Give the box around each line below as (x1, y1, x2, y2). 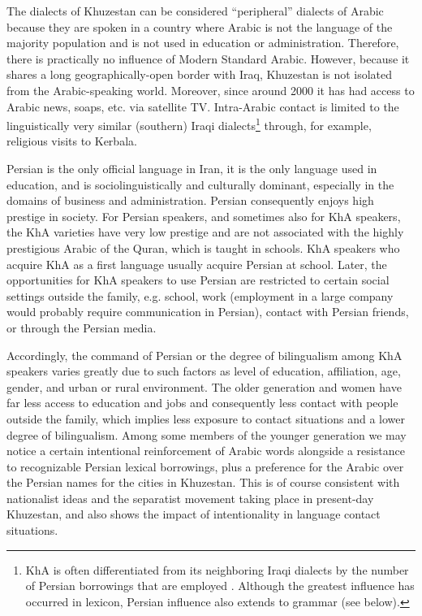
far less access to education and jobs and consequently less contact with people (6, 394, 398, 411)
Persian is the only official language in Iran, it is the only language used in (6, 160, 377, 176)
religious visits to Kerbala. (6, 132, 137, 150)
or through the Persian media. (6, 319, 157, 336)
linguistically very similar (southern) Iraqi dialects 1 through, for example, (6, 115, 372, 133)
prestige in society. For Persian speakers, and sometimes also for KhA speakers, (6, 207, 401, 224)
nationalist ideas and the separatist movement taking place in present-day (6, 489, 374, 506)
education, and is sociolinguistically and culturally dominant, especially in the (6, 176, 394, 193)
